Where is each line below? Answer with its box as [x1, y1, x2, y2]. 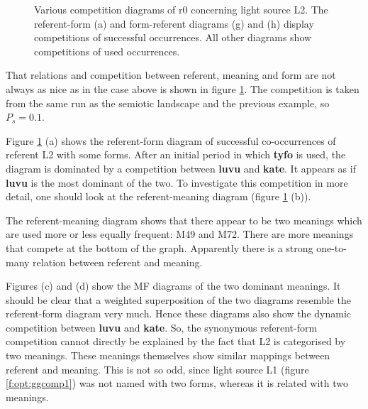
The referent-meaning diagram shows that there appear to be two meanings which [6, 212, 362, 227]
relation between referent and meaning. [33, 254, 203, 269]
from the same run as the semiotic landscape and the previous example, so [6, 95, 330, 110]
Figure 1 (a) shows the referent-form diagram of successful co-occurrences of [6, 133, 336, 148]
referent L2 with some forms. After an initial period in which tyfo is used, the [6, 147, 346, 162]
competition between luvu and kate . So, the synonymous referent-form [6, 320, 318, 334]
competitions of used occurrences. [34, 43, 180, 58]
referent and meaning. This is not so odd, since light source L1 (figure [6, 361, 309, 376]
